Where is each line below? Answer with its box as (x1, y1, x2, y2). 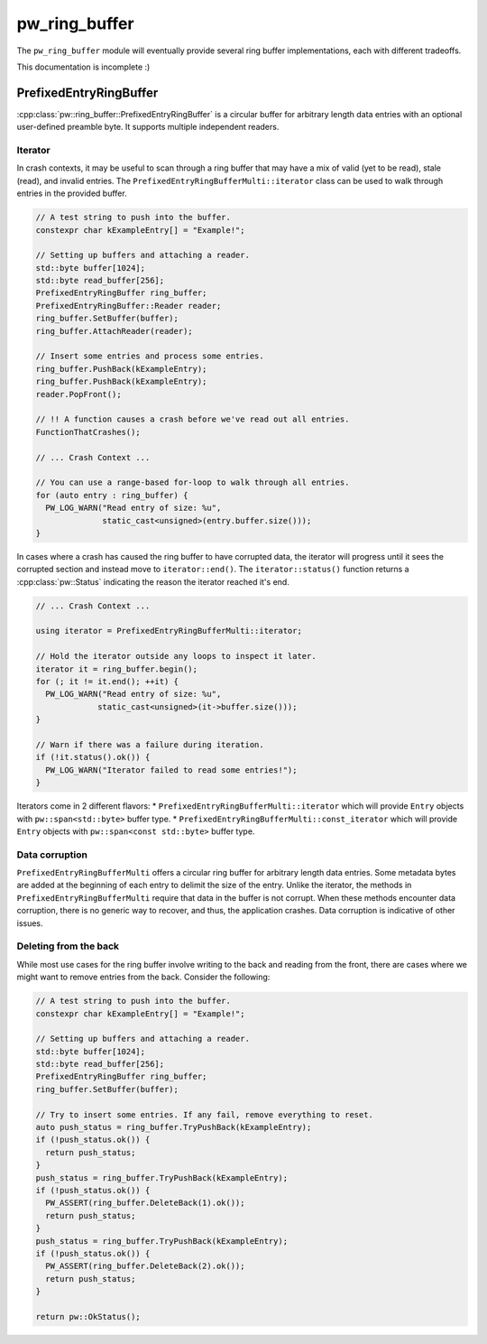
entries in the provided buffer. (16, 188, 127, 199)
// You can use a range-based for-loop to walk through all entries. (35, 477, 350, 487)
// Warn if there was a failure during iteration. (35, 739, 265, 749)
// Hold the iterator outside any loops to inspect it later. (35, 651, 317, 662)
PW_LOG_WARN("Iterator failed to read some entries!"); (45, 765, 298, 775)
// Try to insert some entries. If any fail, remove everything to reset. (35, 1109, 374, 1119)
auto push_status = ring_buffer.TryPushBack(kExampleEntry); (35, 1122, 312, 1133)
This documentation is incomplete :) (16, 61, 151, 72)
